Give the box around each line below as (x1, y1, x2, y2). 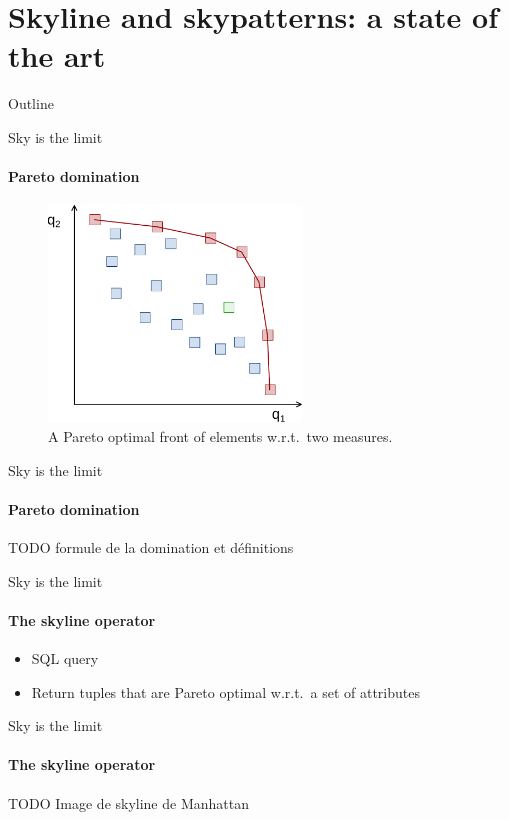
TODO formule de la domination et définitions (8, 537, 294, 558)
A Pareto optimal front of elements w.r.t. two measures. (48, 426, 393, 447)
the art (8, 35, 106, 76)
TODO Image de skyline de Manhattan (8, 792, 249, 813)
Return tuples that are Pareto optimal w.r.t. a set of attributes (31, 681, 420, 702)
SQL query (31, 648, 99, 669)
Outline (8, 93, 54, 114)
